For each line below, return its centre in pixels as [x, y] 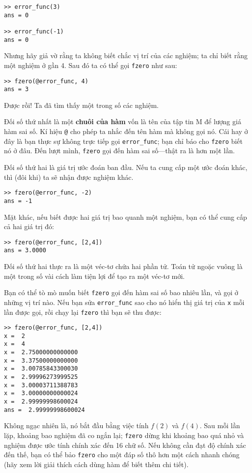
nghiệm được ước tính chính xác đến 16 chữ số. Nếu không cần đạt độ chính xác [125, 445]
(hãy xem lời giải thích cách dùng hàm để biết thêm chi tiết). [96, 464]
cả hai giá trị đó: [29, 226]
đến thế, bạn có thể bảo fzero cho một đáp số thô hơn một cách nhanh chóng [122, 455]
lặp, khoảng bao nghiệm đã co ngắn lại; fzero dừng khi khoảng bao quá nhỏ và [124, 435]
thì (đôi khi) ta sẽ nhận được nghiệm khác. [69, 177]
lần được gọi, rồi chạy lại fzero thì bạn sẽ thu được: [83, 312]
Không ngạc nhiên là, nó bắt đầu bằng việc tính [76, 425]
